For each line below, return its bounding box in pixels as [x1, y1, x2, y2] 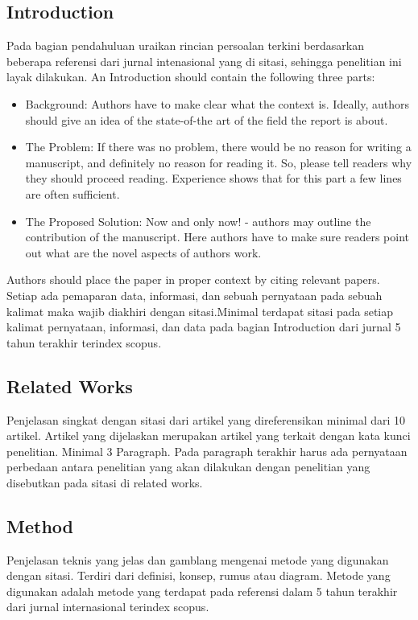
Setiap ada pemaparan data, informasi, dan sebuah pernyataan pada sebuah [6, 286, 383, 303]
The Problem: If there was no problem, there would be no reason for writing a [25, 138, 412, 155]
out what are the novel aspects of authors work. [25, 244, 262, 261]
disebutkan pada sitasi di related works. [6, 474, 203, 491]
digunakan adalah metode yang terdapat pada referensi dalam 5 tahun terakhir [6, 582, 398, 599]
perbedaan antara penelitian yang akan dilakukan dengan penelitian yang [6, 458, 370, 475]
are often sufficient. [25, 185, 120, 202]
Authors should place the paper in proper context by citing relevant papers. [6, 271, 380, 288]
